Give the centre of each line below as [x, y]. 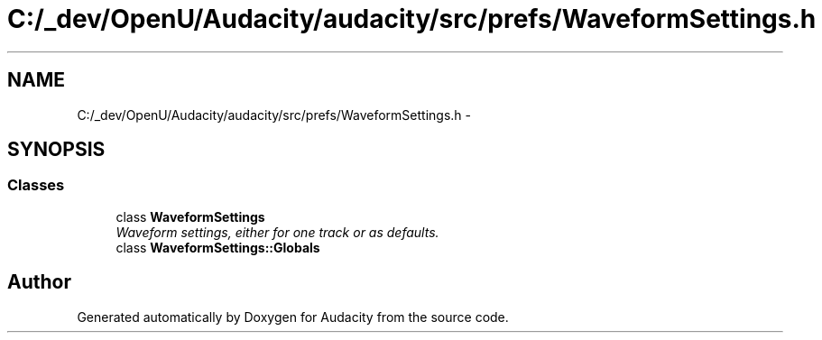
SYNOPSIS [56, 150]
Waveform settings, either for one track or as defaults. [277, 232]
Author [39, 282]
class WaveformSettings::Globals [218, 247]
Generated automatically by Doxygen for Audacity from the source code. [293, 317]
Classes [36, 185]
